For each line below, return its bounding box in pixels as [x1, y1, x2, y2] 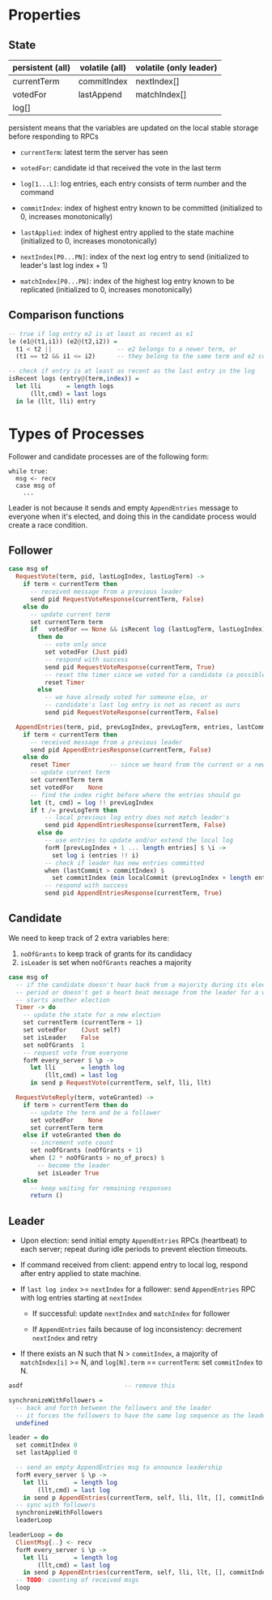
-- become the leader [37, 1161, 111, 1170]
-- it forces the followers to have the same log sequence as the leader [15, 1411, 270, 1420]
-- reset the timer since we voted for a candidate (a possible [44, 671, 266, 679]
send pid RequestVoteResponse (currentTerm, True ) [44, 663, 216, 671]
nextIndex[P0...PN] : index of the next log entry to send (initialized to [19, 252, 249, 261]
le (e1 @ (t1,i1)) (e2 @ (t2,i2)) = [8, 337, 117, 346]
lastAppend [78, 89, 122, 100]
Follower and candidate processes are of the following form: [8, 451, 210, 461]
